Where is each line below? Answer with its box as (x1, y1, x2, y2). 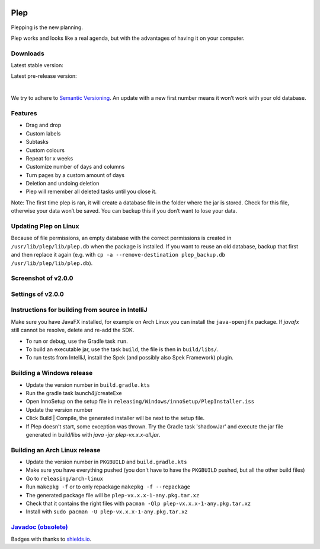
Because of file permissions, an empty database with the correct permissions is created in (11, 235, 232, 242)
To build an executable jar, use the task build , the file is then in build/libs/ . (25, 346, 219, 353)
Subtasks (25, 138, 49, 146)
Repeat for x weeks (25, 154, 73, 162)
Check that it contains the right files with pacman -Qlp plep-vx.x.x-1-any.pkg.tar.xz (25, 500, 251, 507)
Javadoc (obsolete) (11, 523, 68, 531)
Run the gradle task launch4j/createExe (25, 389, 123, 396)
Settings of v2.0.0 (11, 290, 65, 298)
